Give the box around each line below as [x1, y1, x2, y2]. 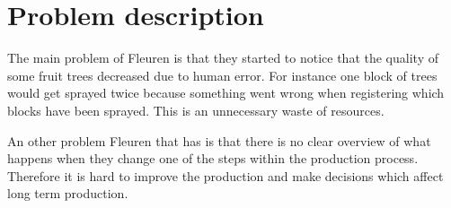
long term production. [7, 184, 128, 203]
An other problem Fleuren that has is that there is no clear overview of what [7, 131, 431, 150]
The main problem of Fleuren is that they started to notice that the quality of [7, 48, 438, 67]
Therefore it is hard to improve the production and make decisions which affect [7, 166, 444, 185]
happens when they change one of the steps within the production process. [7, 149, 419, 168]
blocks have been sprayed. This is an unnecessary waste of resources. [7, 100, 385, 119]
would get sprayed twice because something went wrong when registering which [7, 83, 445, 102]
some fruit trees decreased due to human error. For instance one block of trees [7, 65, 438, 84]
